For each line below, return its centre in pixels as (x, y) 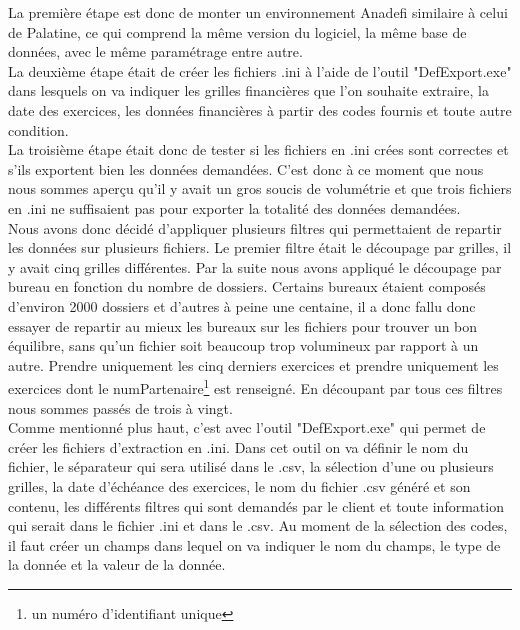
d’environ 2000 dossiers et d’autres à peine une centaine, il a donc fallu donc (242, 305)
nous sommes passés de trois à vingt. (120, 407)
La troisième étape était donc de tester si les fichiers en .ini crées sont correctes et (258, 149)
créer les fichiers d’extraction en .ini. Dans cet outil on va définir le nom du (238, 446)
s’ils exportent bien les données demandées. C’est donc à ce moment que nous (246, 168)
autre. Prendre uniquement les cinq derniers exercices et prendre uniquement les (253, 364)
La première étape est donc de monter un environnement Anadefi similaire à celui (258, 12)
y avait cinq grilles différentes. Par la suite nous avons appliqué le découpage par (255, 266)
